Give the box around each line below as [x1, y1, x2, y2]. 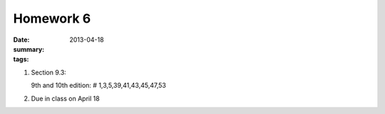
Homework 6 [13, 11, 91, 26]
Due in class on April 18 [31, 94, 100, 103]
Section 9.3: [31, 68, 67, 76]
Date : [13, 35, 30, 44]
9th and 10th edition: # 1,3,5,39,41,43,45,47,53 [31, 81, 167, 90]
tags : [13, 55, 29, 64]
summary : [13, 45, 45, 53]
